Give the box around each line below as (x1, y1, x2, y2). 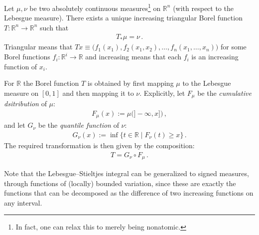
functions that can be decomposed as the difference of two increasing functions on (4, 188, 254, 198)
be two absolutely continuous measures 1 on (29, 1, 161, 13)
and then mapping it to (62, 87, 134, 98)
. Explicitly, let (139, 87, 185, 98)
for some (220, 41, 247, 52)
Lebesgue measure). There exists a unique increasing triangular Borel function (4, 12, 243, 23)
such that (40, 22, 69, 32)
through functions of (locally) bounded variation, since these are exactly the (4, 178, 236, 188)
